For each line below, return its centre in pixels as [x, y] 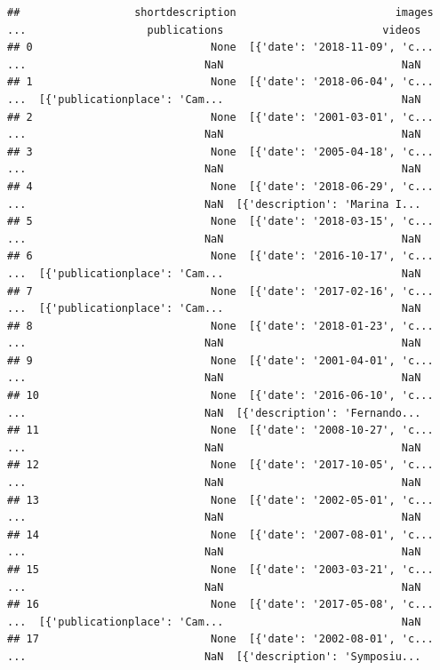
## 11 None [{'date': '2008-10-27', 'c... [220, 431]
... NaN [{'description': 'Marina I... [214, 204]
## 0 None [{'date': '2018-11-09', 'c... [220, 48]
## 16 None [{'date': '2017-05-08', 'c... [220, 605]
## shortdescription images [220, 12]
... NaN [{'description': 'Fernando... [214, 413]
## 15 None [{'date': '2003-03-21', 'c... [220, 570]
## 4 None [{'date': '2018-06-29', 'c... [220, 186]
